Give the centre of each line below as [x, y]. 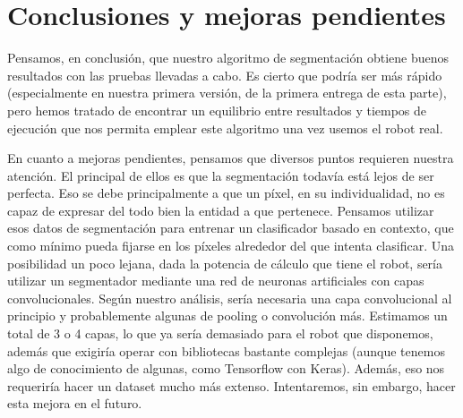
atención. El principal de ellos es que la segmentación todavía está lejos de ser [221, 175]
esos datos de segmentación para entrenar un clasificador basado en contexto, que [231, 228]
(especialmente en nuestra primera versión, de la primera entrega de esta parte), [227, 93]
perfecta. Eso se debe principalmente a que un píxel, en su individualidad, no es [226, 193]
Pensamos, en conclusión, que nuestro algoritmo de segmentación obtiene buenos [228, 58]
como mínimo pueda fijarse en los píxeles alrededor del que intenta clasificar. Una [231, 246]
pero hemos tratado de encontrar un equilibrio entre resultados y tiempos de [217, 110]
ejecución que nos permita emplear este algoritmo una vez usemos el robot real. [225, 128]
